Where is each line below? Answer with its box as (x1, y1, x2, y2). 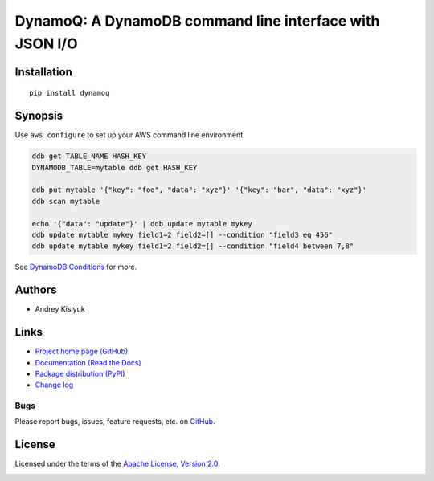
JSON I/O (14, 35, 78, 52)
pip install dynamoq (29, 88, 110, 98)
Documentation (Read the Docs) (35, 357, 142, 367)
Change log (35, 380, 74, 389)
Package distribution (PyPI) (35, 369, 125, 378)
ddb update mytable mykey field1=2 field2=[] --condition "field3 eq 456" (31, 230, 334, 239)
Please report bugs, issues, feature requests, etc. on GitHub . (14, 417, 216, 426)
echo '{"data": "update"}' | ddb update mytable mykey (31, 219, 252, 228)
